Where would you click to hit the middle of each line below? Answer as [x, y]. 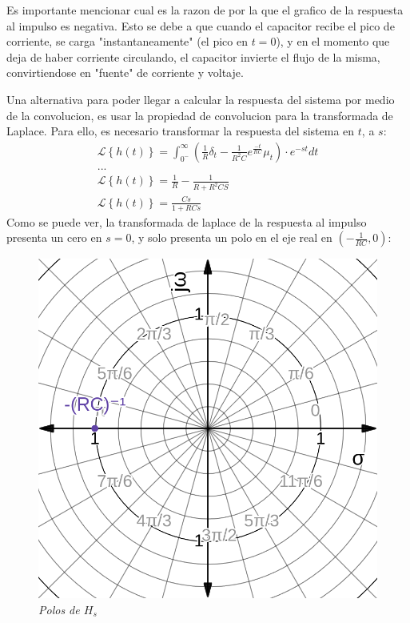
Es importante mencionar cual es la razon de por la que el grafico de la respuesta [205, 10]
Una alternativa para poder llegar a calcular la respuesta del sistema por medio [201, 99]
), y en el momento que [333, 41]
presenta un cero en [54, 237]
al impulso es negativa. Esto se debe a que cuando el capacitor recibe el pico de [201, 25]
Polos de [59, 609]
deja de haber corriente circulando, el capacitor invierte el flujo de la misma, [193, 56]
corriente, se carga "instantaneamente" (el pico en [127, 41]
